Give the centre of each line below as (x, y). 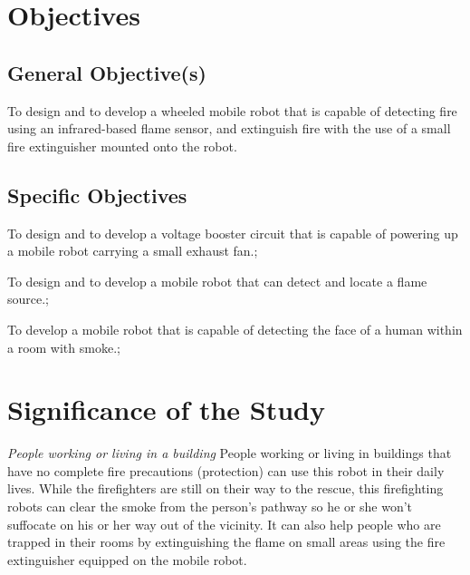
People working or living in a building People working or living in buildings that (230, 453)
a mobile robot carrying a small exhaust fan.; (133, 251)
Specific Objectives (97, 195)
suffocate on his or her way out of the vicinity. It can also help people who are (224, 524)
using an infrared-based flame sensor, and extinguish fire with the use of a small (229, 128)
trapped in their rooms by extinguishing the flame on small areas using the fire (226, 542)
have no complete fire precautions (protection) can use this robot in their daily (226, 470)
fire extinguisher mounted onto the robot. (122, 146)
